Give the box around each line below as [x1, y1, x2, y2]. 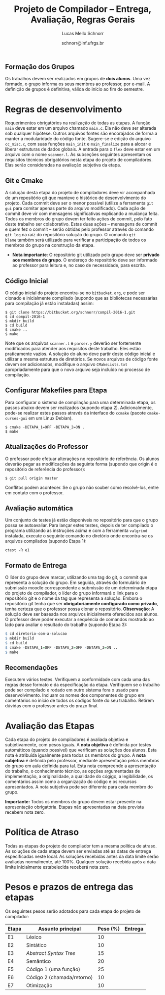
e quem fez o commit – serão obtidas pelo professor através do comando [5, 226, 154, 232]
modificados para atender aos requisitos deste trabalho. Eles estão [5, 345, 141, 351]
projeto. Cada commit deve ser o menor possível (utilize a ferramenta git [5, 200, 154, 206]
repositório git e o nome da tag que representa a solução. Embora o [5, 595, 143, 601]
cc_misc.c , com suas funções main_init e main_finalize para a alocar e [5, 141, 151, 147]
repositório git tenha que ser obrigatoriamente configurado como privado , [5, 601, 159, 607]
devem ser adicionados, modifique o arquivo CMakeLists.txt [5, 361, 128, 367]
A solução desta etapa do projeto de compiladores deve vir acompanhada [5, 190, 155, 196]
